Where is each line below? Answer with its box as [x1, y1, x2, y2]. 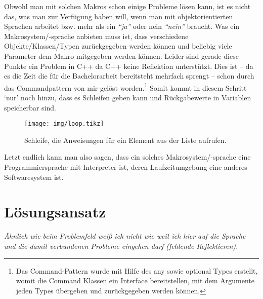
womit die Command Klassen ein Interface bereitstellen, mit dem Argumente [16, 275, 255, 286]
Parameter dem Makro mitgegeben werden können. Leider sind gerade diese [4, 50, 239, 61]
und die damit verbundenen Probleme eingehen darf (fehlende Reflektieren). [4, 240, 238, 251]
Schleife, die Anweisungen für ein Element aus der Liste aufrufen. [24, 134, 227, 145]
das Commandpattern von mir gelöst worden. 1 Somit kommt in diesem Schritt [4, 81, 247, 93]
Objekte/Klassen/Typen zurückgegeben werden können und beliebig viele [4, 41, 232, 51]
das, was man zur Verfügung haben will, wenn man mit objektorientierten [4, 11, 233, 21]
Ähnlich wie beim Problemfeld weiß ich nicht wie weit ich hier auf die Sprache [4, 231, 246, 241]
